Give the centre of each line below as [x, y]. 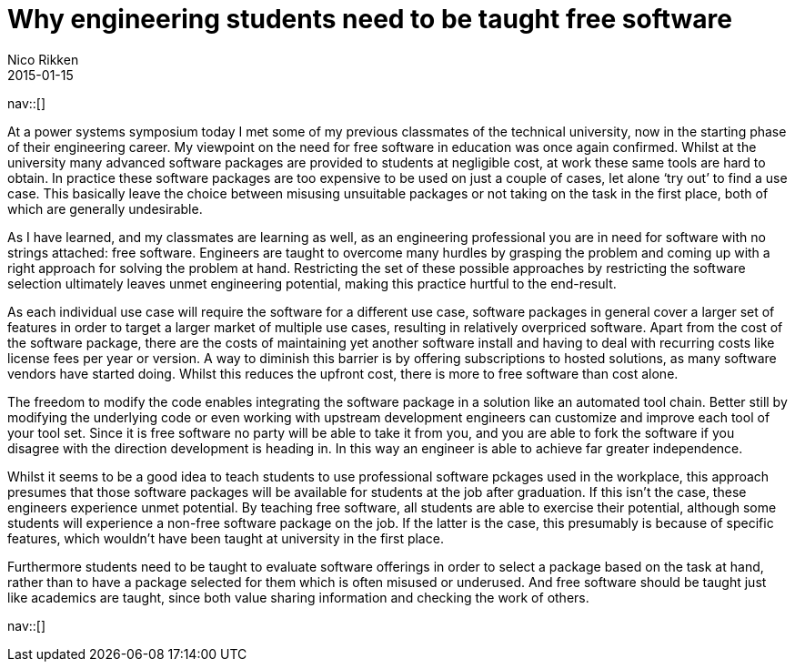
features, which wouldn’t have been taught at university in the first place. [226, 538]
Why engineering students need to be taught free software [370, 19]
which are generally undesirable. [105, 208]
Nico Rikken [43, 59]
